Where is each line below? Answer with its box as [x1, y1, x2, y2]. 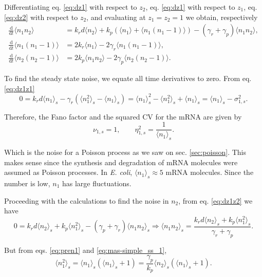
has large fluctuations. [62, 178, 132, 189]
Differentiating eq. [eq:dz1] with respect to [4, 2, 137, 12]
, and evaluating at [86, 11, 146, 22]
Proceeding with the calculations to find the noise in [4, 195, 169, 206]
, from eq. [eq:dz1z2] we [178, 195, 253, 206]
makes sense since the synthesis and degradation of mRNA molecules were [4, 156, 238, 167]
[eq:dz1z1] [4, 83, 35, 93]
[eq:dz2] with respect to [4, 11, 78, 22]
